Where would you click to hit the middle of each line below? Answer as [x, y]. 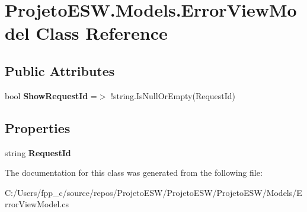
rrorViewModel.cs [37, 204]
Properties [38, 127]
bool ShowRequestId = [51, 95]
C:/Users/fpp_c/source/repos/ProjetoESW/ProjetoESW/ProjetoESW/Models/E [153, 192]
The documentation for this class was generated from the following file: [134, 173]
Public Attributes [60, 70]
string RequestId [38, 152]
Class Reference [102, 33]
